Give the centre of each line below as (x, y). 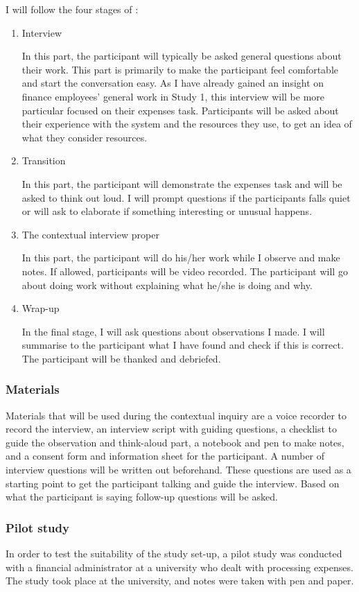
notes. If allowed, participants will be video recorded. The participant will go (185, 271)
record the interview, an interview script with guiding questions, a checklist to (172, 429)
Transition (44, 160)
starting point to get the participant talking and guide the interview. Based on (173, 483)
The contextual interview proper (90, 234)
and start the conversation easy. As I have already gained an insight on (173, 83)
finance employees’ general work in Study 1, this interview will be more (173, 96)
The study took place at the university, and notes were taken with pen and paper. (180, 581)
